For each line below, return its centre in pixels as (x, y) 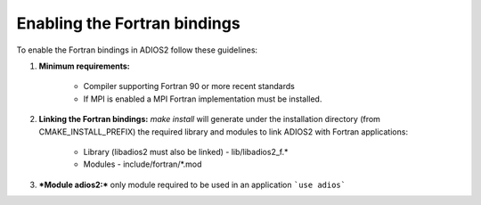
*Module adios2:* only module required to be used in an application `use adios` (192, 184)
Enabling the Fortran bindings (128, 23)
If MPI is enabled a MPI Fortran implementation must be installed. (203, 99)
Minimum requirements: (85, 66)
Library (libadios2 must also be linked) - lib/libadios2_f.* (186, 152)
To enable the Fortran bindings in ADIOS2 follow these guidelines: (137, 50)
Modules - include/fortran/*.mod (143, 164)
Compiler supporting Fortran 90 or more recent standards (189, 86)
